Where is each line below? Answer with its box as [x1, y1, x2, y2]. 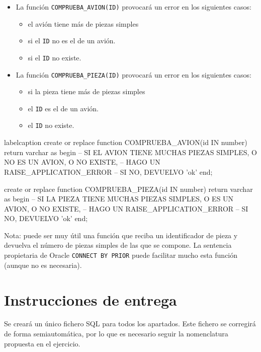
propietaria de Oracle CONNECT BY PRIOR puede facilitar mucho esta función [4, 250, 238, 260]
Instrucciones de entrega [4, 289, 177, 310]
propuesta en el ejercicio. [4, 338, 80, 348]
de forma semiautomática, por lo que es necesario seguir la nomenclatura [4, 328, 228, 339]
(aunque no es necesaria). [4, 259, 82, 270]
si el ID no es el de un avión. [28, 35, 116, 46]
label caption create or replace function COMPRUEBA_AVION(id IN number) [4, 137, 247, 148]
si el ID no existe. [28, 52, 81, 62]
